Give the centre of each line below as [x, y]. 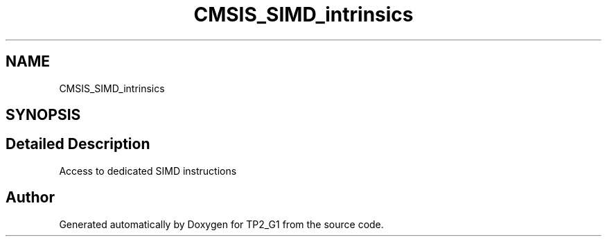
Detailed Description [78, 144]
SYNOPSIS [43, 115]
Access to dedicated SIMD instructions [148, 171]
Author [30, 198]
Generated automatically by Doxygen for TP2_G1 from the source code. [221, 224]
